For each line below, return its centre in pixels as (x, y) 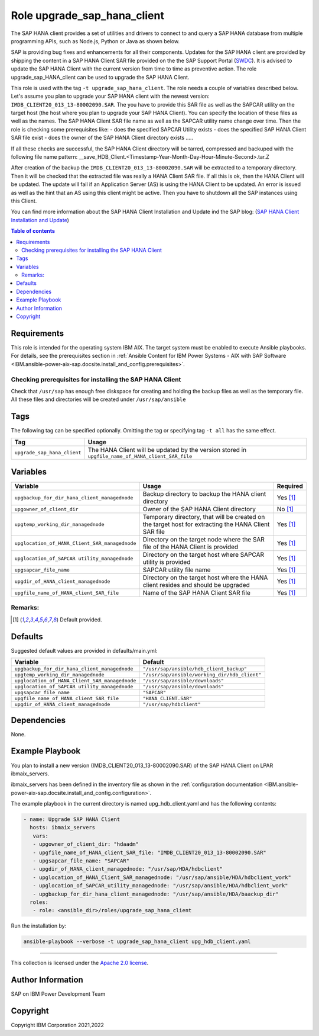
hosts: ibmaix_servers (63, 827)
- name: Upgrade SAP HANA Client (72, 820)
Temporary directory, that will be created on (204, 517)
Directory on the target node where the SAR (204, 540)
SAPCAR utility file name (177, 570)
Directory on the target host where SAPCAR (203, 555)
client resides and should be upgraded (196, 585)
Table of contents (33, 231)
